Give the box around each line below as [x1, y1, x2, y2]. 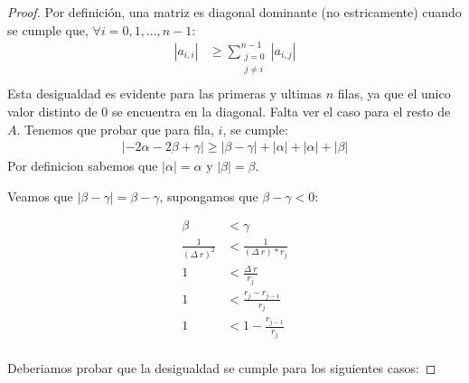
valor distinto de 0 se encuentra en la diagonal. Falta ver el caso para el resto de [7, 101, 451, 120]
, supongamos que [159, 186, 258, 205]
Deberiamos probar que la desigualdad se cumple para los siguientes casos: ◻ [7, 358, 436, 377]
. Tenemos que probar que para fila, [16, 119, 214, 138]
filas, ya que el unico [337, 84, 451, 103]
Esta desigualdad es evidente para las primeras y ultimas [7, 84, 323, 103]
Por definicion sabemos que [7, 156, 158, 175]
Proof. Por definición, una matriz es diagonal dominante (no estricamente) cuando [7, 3, 462, 21]
